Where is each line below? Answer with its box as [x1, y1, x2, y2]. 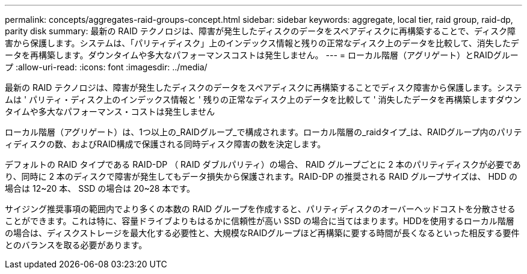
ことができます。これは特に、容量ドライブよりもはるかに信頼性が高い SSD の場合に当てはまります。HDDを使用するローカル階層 [5, 216, 514, 226]
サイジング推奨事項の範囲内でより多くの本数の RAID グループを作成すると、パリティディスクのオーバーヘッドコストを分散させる [5, 204, 516, 214]
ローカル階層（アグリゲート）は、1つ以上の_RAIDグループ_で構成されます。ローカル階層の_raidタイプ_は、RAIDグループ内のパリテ [5, 127, 522, 137]
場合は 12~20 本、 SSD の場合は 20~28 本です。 [5, 183, 196, 193]
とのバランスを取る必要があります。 [5, 240, 147, 250]
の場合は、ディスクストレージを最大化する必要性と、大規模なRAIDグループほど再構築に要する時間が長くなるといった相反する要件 [5, 228, 520, 238]
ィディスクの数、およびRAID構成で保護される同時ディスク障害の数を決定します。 [5, 139, 326, 149]
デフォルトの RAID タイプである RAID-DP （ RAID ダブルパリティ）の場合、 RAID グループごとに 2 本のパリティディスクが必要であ [5, 159, 521, 169]
